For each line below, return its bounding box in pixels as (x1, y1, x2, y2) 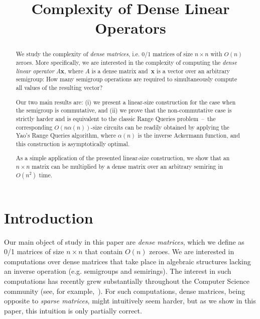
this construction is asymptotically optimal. (16, 139, 130, 148)
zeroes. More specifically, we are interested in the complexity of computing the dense (16, 58, 237, 67)
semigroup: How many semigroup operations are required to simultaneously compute (16, 75, 237, 83)
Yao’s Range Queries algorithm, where (16, 131, 116, 140)
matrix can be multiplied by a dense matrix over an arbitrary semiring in (32, 162, 223, 171)
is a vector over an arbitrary (156, 66, 230, 75)
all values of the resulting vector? (16, 83, 103, 91)
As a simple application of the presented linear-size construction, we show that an (16, 154, 230, 162)
